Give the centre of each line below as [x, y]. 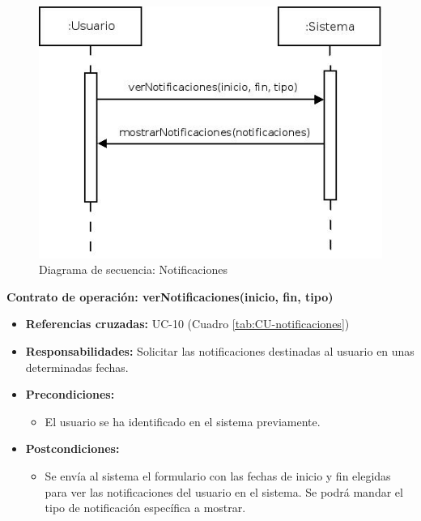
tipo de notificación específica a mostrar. [145, 508]
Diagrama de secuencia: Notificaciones [133, 269]
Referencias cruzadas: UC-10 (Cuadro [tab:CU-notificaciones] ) [187, 324]
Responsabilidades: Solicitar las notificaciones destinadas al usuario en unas [220, 350]
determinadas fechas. [77, 367]
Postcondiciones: [72, 448]
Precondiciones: [70, 394]
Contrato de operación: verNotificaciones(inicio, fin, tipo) [170, 296]
